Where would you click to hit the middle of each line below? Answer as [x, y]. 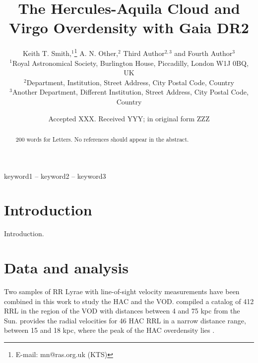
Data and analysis [66, 268]
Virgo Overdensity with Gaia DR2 [129, 27]
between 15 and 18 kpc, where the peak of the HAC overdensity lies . [109, 330]
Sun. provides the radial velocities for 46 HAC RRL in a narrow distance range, [125, 320]
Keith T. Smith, [47, 53]
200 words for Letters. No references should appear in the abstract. [102, 139]
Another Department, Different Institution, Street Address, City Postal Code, [130, 92]
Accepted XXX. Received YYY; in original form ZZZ [129, 118]
